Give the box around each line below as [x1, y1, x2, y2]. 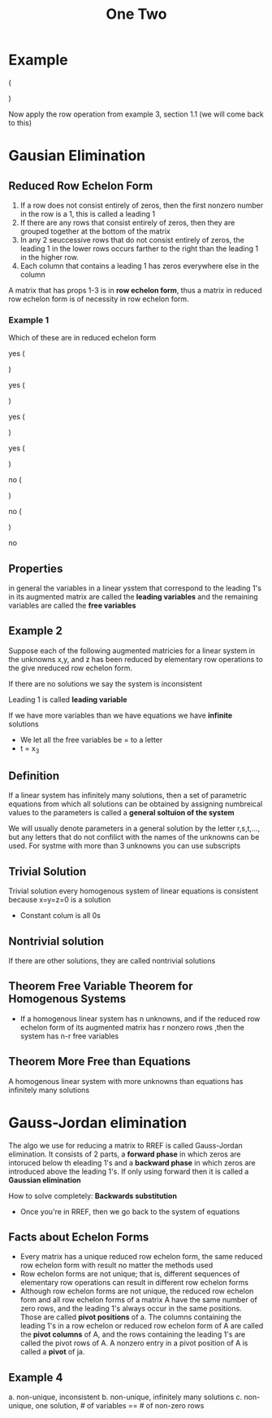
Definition [8, 769, 59, 783]
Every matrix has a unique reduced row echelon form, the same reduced [19, 1252, 263, 1262]
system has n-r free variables [19, 1031, 119, 1041]
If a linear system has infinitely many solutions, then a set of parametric [8, 791, 248, 801]
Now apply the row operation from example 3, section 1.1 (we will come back [8, 109, 264, 119]
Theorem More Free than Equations [8, 1055, 191, 1069]
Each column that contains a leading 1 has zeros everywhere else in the [19, 261, 260, 270]
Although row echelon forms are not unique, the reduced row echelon [19, 1286, 254, 1296]
